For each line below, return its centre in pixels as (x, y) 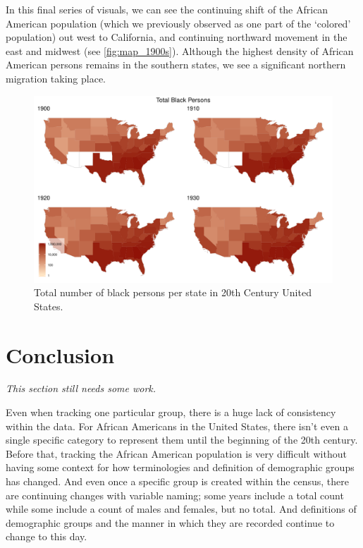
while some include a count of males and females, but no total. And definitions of (181, 509)
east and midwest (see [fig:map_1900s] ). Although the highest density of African (180, 50)
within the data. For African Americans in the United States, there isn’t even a (177, 426)
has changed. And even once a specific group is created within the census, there (177, 481)
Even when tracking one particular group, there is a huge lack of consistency (171, 412)
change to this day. (47, 536)
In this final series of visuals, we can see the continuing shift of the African (167, 9)
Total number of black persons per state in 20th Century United (173, 292)
